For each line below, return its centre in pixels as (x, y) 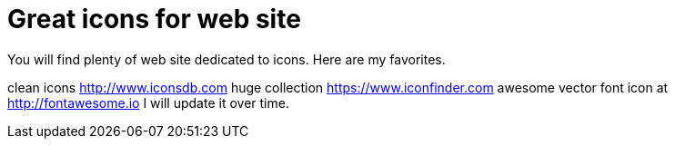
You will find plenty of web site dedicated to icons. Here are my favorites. (227, 59)
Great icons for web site (154, 19)
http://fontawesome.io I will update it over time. (148, 102)
